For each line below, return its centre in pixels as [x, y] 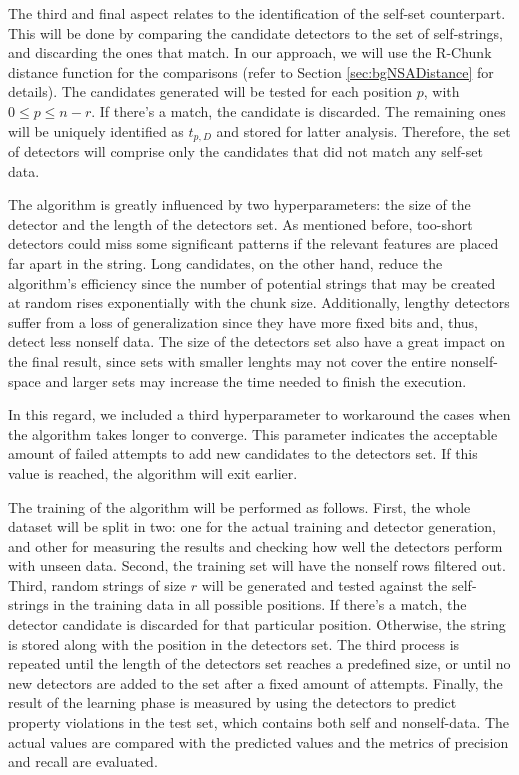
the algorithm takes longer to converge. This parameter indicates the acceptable [253, 433]
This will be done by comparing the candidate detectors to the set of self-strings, [255, 32]
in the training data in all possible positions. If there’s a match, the [260, 604]
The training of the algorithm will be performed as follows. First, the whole [239, 506]
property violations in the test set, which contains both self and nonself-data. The [259, 722]
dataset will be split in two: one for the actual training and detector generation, [252, 526]
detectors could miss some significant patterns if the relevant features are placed [253, 243]
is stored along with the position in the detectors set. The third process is [234, 643]
